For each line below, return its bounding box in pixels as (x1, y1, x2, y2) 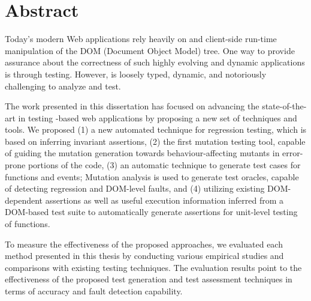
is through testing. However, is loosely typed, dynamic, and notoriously (5, 67, 267, 80)
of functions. (5, 217, 50, 230)
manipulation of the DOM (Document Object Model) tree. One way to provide (5, 44, 295, 56)
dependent (5, 193, 43, 206)
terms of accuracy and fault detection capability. (5, 285, 183, 297)
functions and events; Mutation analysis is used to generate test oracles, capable (5, 170, 299, 183)
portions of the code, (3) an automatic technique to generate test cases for (28, 159, 301, 171)
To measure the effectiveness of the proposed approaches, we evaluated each (5, 237, 283, 250)
